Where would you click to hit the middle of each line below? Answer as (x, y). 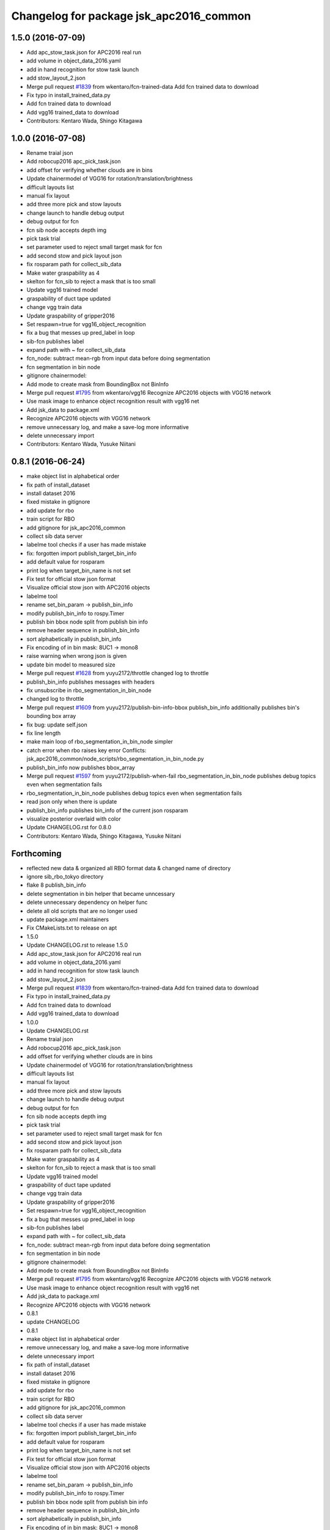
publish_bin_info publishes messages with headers (91, 682)
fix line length (44, 733)
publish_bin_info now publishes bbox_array (81, 767)
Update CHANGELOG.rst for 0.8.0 (69, 827)
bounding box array (51, 716)
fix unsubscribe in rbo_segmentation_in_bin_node (89, 690)
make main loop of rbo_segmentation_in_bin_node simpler (100, 742)
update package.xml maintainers (68, 919)
